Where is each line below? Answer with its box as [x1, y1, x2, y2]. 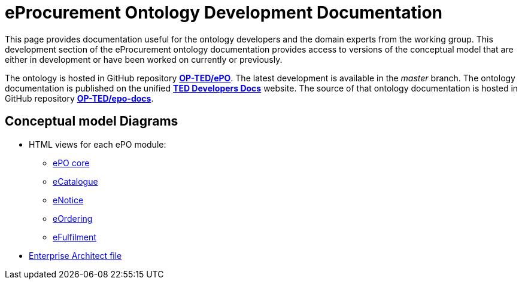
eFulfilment [53, 231, 96, 242]
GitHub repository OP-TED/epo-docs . [5, 93, 154, 103]
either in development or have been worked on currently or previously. [5, 54, 283, 65]
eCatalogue [53, 176, 98, 187]
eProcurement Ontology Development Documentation [5, 2, 443, 23]
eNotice [53, 194, 84, 205]
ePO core [53, 157, 90, 168]
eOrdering [53, 213, 93, 224]
